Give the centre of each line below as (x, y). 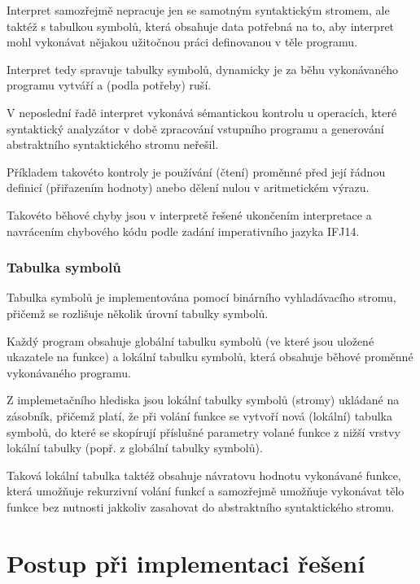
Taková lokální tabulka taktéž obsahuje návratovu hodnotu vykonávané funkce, (204, 475)
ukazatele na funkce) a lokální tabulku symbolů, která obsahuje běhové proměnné (210, 357)
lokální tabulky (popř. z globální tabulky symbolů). (135, 448)
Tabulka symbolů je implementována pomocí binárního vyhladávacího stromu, (201, 297)
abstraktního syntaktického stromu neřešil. (113, 144)
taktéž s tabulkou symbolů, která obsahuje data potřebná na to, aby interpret (201, 26)
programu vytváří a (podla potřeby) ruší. (109, 85)
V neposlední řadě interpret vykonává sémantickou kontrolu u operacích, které (202, 112)
